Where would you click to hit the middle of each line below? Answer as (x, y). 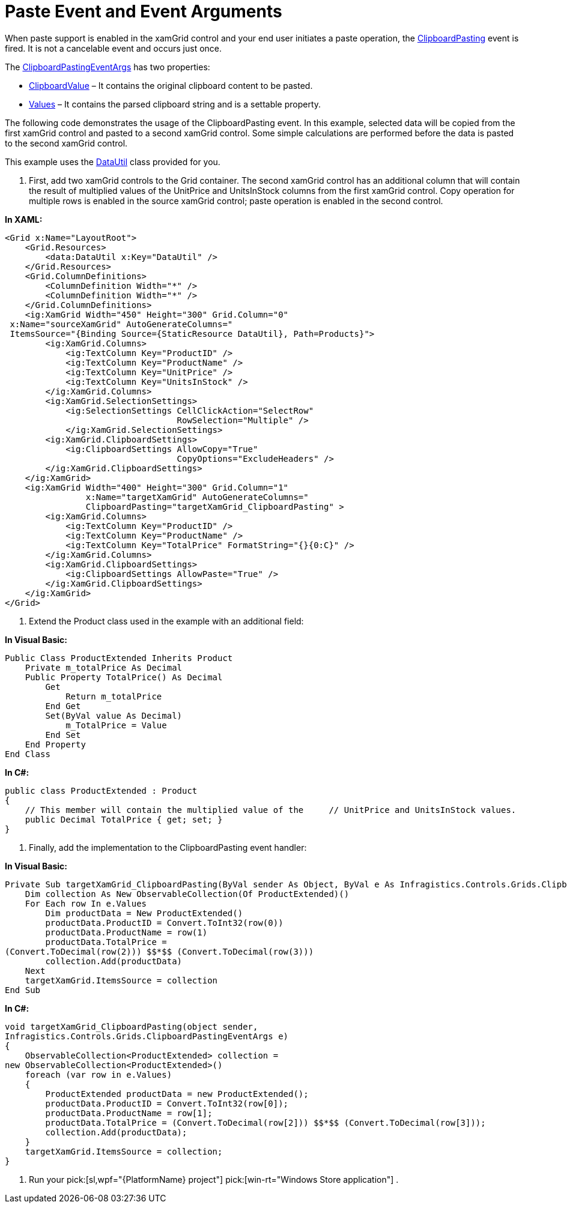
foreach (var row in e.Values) (99, 1074)
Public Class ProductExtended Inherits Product (119, 658)
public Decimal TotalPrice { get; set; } (124, 819)
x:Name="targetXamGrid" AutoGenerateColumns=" (197, 497)
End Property (55, 744)
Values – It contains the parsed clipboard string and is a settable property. (175, 104)
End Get (63, 706)
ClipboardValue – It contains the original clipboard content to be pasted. (171, 85)
